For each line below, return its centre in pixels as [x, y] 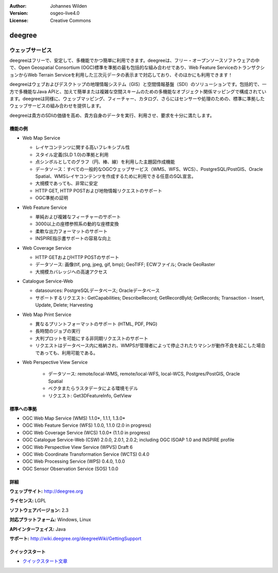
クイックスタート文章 [45, 561]
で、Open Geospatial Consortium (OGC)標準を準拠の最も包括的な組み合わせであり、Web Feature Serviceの [124, 67]
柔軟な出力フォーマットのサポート [71, 231]
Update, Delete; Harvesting [64, 305]
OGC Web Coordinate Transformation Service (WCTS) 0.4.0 [86, 454]
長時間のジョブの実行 [58, 331]
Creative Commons [71, 20]
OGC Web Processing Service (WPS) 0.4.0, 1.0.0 [74, 461]
